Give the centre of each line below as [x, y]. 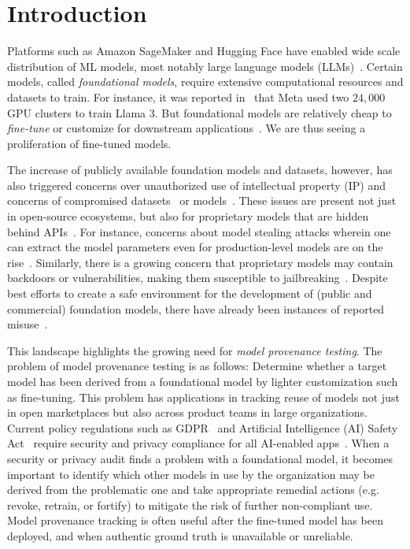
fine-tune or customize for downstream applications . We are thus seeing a [187, 128]
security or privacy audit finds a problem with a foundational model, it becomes [200, 458]
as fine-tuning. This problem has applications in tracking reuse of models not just [203, 397]
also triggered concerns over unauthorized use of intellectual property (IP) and [196, 185]
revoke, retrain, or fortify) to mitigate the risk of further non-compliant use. [190, 504]
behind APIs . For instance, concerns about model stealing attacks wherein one [199, 231]
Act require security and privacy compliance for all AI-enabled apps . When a [198, 443]
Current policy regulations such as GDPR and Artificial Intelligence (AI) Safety [203, 427]
